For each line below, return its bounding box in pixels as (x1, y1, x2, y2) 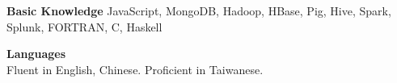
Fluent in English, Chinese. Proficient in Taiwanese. (6, 60, 264, 77)
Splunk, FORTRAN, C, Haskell (6, 18, 163, 35)
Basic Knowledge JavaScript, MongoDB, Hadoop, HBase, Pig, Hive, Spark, (6, 2, 391, 19)
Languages (6, 45, 66, 62)
